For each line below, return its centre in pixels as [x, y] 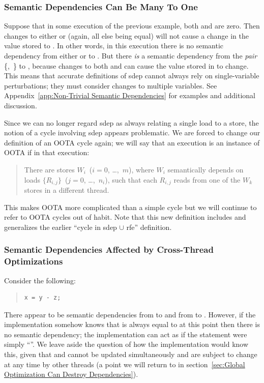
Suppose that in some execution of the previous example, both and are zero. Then [132, 26]
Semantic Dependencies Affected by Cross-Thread [109, 249]
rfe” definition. [149, 227]
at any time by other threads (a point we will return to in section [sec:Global [125, 364]
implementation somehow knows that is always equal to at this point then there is [132, 324]
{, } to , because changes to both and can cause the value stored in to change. [126, 65]
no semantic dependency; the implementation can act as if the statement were [126, 334]
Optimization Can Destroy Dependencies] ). [71, 374]
